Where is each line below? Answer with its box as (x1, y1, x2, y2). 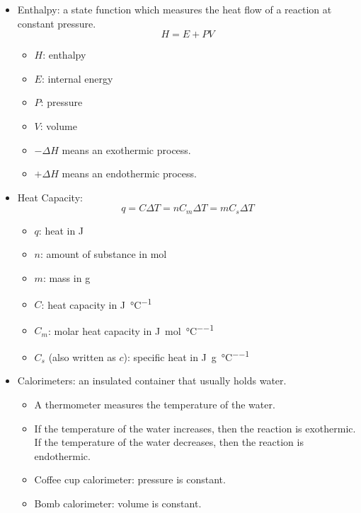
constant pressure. (17, 16, 96, 30)
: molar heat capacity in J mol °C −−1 (48, 321, 214, 338)
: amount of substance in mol (40, 247, 167, 261)
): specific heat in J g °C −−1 (123, 348, 250, 364)
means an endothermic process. (62, 166, 197, 181)
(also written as (48, 349, 116, 364)
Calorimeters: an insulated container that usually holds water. (17, 373, 287, 388)
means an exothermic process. (62, 142, 191, 157)
